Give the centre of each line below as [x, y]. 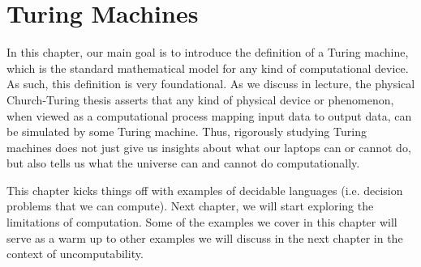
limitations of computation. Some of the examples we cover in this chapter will [202, 222]
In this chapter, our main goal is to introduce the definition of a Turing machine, [208, 52]
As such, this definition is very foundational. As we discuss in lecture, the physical [211, 84]
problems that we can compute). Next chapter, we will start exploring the [190, 206]
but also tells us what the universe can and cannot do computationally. [183, 163]
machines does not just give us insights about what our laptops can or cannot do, [209, 147]
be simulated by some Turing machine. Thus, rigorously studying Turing [187, 131]
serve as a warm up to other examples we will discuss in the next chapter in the [205, 237]
